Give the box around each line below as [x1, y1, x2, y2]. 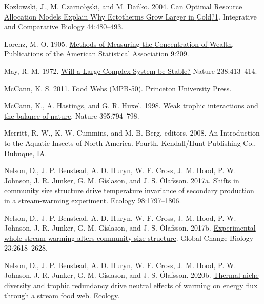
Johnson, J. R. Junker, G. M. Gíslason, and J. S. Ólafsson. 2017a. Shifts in [4, 175, 239, 185]
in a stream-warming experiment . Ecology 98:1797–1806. [4, 195, 181, 205]
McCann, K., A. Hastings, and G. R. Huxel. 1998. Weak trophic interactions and [4, 100, 258, 111]
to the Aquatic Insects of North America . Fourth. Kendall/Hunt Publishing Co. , [4, 137, 256, 148]
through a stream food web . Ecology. [4, 290, 120, 300]
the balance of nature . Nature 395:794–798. [4, 110, 139, 121]
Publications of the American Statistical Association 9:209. [4, 48, 189, 59]
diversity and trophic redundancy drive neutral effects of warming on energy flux [4, 280, 258, 291]
